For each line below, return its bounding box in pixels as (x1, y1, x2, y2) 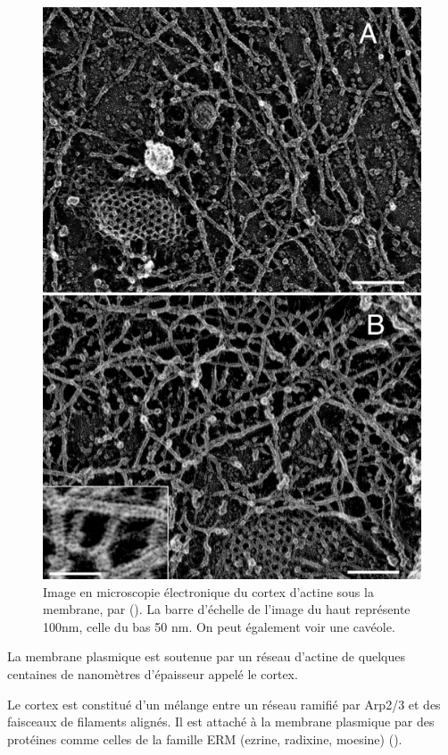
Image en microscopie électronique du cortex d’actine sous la (43, 582, 374, 601)
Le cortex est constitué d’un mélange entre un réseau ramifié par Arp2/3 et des (7, 694, 441, 713)
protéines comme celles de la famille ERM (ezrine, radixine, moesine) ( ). (7, 729, 402, 748)
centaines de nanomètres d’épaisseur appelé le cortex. (7, 664, 298, 683)
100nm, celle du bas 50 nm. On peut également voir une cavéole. (43, 617, 395, 635)
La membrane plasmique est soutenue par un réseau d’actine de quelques (7, 647, 405, 666)
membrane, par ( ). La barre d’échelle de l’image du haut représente (43, 600, 411, 618)
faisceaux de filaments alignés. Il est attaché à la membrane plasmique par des (7, 712, 435, 731)
